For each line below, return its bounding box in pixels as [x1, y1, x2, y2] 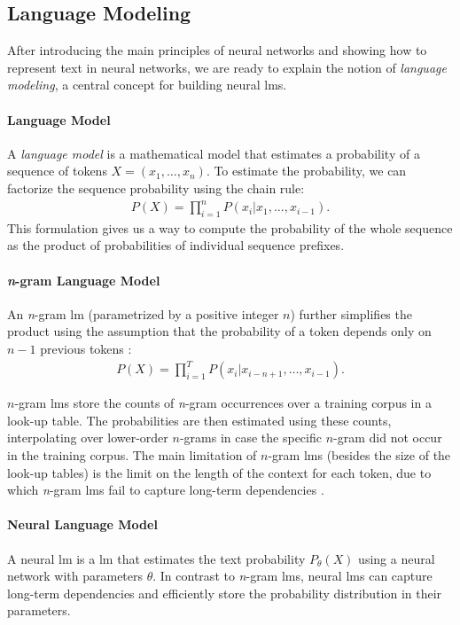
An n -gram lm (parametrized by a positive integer [7, 304, 279, 323]
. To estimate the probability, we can [206, 161, 407, 180]
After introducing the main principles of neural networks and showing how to [7, 41, 427, 59]
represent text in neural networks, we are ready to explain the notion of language [7, 58, 447, 76]
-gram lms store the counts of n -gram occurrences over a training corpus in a [14, 394, 432, 412]
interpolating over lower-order [7, 428, 168, 447]
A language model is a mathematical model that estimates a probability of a [7, 144, 420, 162]
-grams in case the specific [179, 428, 322, 447]
